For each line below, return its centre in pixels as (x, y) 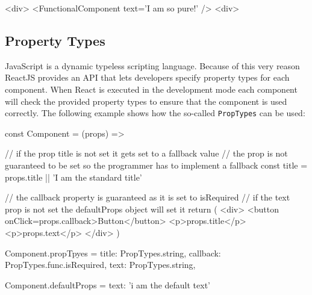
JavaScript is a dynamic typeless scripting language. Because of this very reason (152, 65)
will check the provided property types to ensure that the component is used (146, 101)
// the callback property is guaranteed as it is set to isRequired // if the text (148, 197)
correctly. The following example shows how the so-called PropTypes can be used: (155, 113)
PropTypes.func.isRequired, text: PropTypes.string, (100, 265)
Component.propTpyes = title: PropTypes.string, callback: (113, 253)
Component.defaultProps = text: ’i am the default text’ (108, 284)
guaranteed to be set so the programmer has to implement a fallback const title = (156, 165)
